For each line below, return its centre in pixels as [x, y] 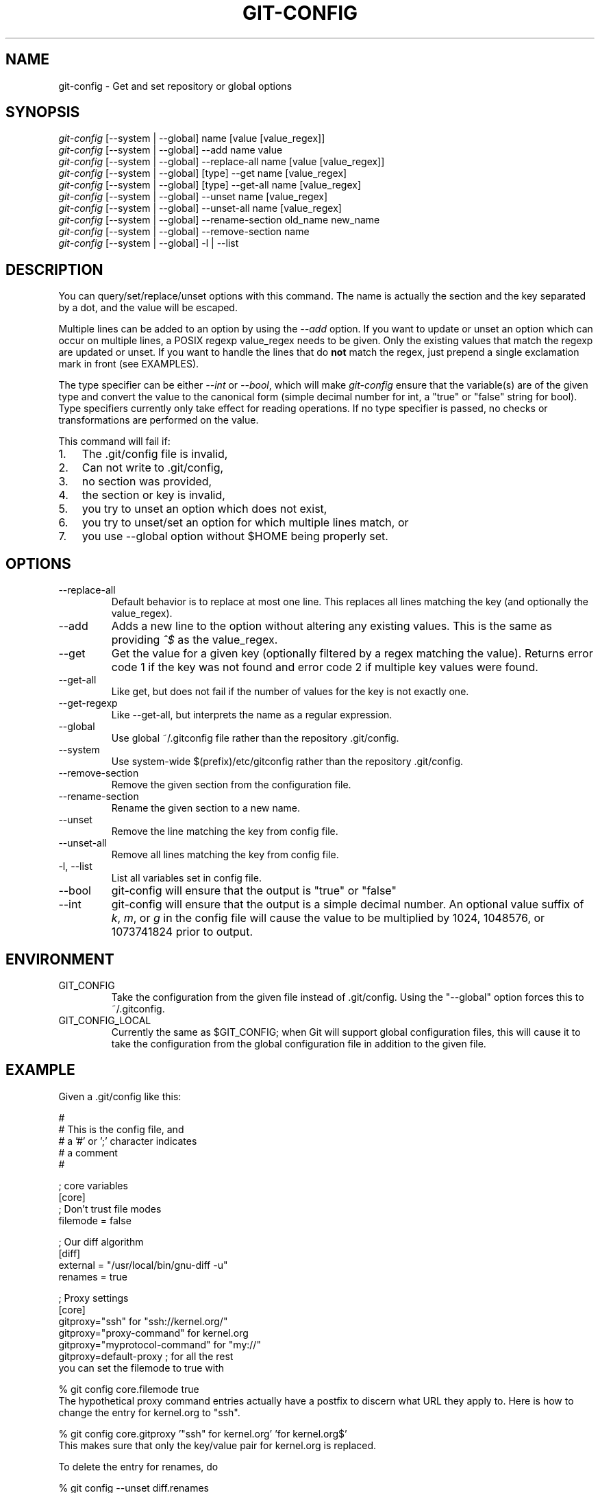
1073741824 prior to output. [182, 932]
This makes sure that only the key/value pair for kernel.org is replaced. [217, 1445]
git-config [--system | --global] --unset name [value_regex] [193, 197]
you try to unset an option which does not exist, [204, 509]
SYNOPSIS [43, 112]
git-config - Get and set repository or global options [175, 86]
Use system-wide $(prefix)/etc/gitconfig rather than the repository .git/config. [287, 762]
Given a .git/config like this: [120, 1096]
